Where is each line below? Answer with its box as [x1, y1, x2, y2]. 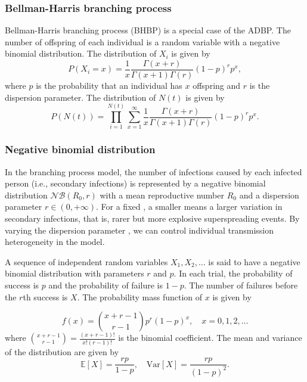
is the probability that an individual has [36, 79, 182, 92]
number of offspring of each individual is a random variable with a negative [5, 35, 280, 48]
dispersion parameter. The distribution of [5, 91, 156, 103]
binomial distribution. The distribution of [5, 47, 157, 60]
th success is [23, 290, 68, 303]
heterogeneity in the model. [5, 235, 105, 248]
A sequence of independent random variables [5, 255, 168, 268]
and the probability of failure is [48, 278, 163, 291]
